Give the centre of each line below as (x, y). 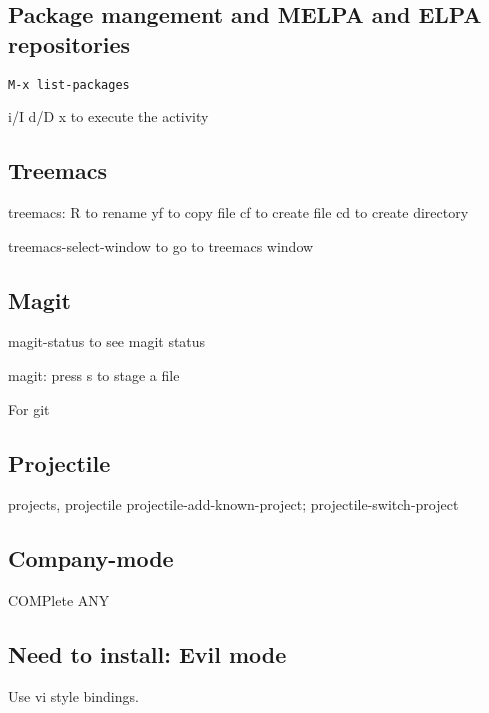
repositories (69, 43)
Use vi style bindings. (73, 696)
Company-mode (91, 558)
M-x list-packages (69, 84)
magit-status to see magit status (107, 341)
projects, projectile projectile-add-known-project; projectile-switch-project (233, 504)
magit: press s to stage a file (94, 375)
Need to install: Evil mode (147, 654)
